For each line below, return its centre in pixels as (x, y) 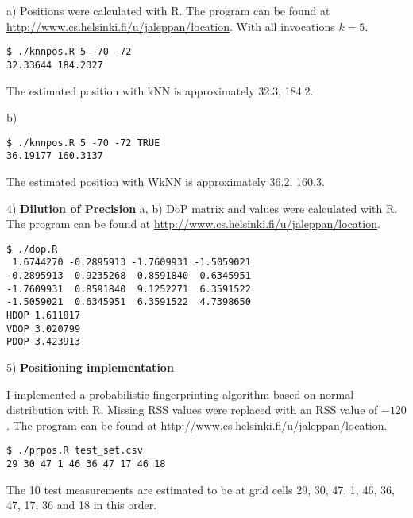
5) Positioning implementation (90, 367)
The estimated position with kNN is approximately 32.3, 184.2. (160, 90)
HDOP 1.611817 (44, 316)
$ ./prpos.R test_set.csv (75, 451)
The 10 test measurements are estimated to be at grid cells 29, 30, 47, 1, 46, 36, (201, 489)
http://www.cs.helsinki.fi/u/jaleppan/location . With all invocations (171, 26)
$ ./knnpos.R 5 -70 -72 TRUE (83, 143)
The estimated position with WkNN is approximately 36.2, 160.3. (166, 181)
